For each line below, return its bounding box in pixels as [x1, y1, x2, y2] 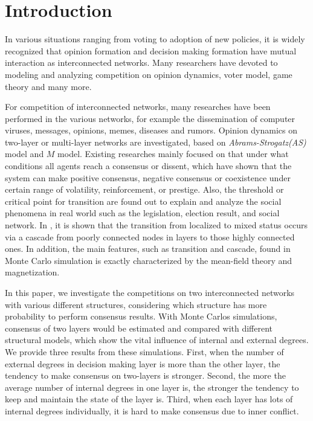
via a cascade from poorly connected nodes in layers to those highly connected [5, 230, 295, 243]
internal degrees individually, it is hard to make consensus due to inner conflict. [5, 404, 299, 417]
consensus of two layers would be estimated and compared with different [5, 321, 273, 334]
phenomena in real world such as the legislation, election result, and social [5, 207, 280, 219]
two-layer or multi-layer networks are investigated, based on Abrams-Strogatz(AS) [5, 135, 306, 148]
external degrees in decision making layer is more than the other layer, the [5, 357, 280, 370]
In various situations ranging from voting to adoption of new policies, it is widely [5, 33, 305, 45]
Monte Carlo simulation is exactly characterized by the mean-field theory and [5, 254, 292, 266]
